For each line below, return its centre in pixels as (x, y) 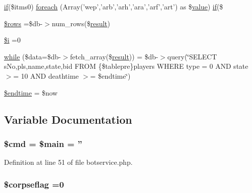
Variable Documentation (68, 119)
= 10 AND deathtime (46, 75)
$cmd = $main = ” (43, 143)
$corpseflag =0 (34, 184)
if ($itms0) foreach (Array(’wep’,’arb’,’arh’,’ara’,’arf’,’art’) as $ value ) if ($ (114, 6)
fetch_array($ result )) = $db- (114, 56)
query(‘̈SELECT (192, 56)
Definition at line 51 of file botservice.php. (68, 162)
